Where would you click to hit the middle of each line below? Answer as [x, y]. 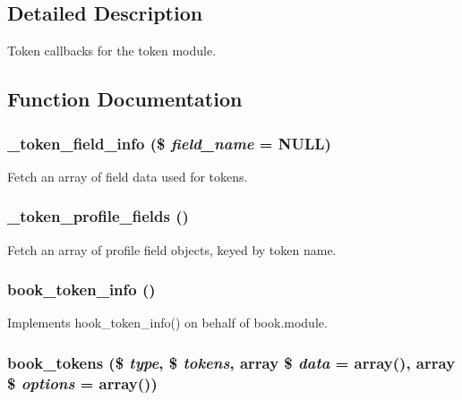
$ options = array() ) [82, 383]
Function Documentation [125, 99]
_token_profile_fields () [98, 216]
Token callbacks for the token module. [112, 51]
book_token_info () [81, 289]
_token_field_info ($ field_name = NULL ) [169, 143]
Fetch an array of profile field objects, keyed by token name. [172, 249]
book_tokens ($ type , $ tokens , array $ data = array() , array [231, 362]
